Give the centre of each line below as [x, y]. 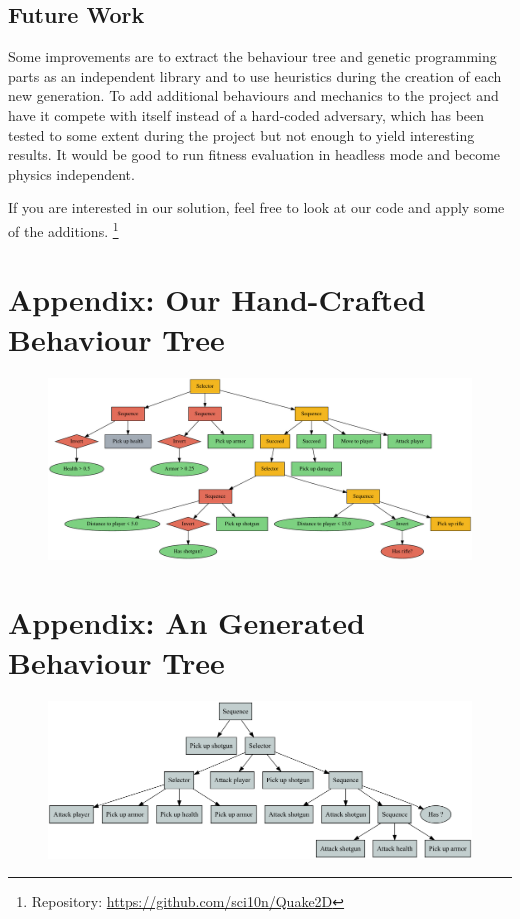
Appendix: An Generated [186, 622]
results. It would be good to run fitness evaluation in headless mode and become [254, 154]
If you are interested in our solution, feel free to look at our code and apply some [256, 207]
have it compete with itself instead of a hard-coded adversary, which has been [246, 114]
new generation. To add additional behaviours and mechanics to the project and [253, 95]
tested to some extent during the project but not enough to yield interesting [241, 134]
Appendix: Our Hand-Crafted [217, 299]
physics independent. [71, 173]
